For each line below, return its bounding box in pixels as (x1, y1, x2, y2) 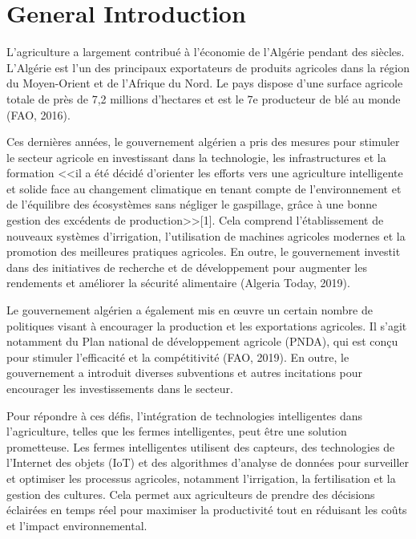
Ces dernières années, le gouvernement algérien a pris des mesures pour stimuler (6, 133, 400, 150)
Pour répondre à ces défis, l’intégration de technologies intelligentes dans (6, 407, 363, 423)
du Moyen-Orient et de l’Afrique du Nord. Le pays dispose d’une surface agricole (6, 75, 403, 91)
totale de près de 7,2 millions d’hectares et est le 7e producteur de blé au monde (6, 90, 401, 107)
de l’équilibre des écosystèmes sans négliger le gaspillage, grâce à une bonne (6, 196, 378, 213)
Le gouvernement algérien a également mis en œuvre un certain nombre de (6, 302, 373, 318)
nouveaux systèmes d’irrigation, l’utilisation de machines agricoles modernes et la (6, 227, 406, 244)
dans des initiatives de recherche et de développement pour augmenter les (6, 258, 367, 275)
